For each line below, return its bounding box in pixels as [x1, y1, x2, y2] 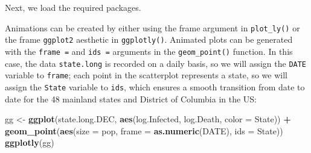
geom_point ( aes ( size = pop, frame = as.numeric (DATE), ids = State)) [5, 124, 283, 137]
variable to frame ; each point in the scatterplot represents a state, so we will [5, 69, 287, 81]
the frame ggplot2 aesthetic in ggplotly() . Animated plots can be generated [5, 33, 293, 46]
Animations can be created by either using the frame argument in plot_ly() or [5, 21, 300, 34]
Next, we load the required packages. [5, 1, 141, 13]
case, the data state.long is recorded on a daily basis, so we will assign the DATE [5, 57, 307, 69]
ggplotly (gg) [5, 136, 54, 149]
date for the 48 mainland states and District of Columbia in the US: [5, 92, 257, 105]
